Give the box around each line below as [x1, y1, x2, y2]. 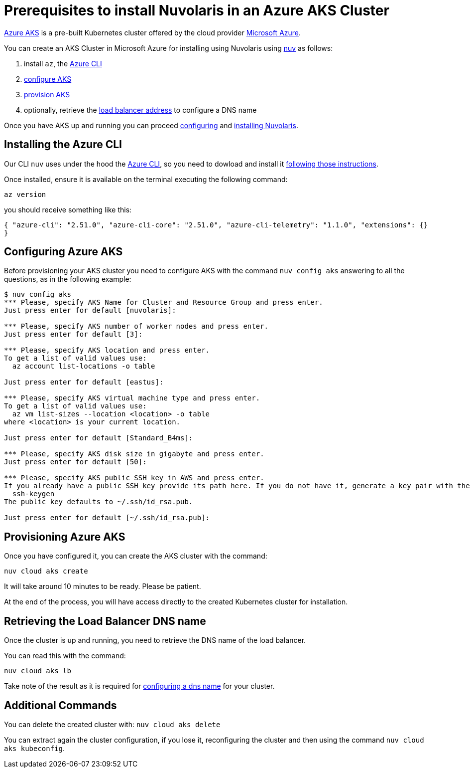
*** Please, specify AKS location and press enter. [4, 346, 210, 355]
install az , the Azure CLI [24, 59, 102, 68]
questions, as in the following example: [4, 275, 131, 284]
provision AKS [24, 90, 70, 99]
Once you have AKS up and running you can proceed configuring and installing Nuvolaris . [4, 121, 298, 130]
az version [4, 190, 46, 198]
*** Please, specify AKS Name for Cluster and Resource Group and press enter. [4, 298, 323, 307]
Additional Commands [4, 699, 117, 712]
